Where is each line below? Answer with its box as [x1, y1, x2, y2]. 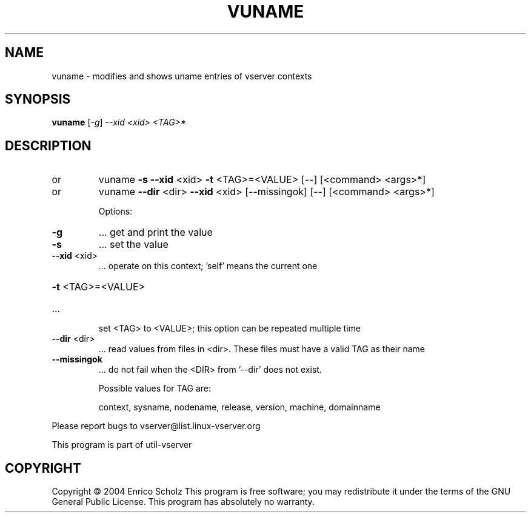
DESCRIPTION [5, 138, 92, 153]
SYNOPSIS [5, 92, 71, 107]
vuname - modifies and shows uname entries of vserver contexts [52, 70, 312, 81]
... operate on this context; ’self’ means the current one [98, 261, 318, 272]
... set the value [98, 238, 169, 251]
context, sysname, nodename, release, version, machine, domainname [98, 402, 381, 413]
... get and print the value [98, 226, 213, 239]
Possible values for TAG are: [98, 383, 211, 394]
